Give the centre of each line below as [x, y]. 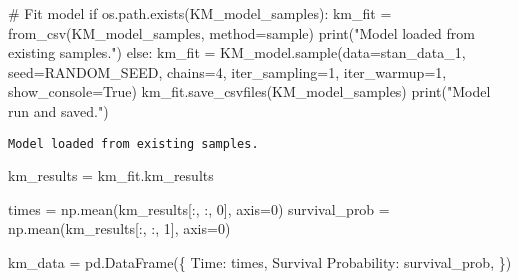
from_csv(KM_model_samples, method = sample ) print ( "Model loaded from [241, 32]
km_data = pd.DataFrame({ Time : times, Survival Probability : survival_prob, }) [260, 262]
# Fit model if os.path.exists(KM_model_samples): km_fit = [200, 13]
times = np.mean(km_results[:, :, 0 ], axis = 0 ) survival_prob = [199, 208]
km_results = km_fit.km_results [111, 175]
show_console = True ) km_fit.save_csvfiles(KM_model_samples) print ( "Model [249, 91]
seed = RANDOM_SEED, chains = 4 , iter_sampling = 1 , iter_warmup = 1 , [227, 71]
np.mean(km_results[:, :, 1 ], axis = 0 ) [119, 228]
